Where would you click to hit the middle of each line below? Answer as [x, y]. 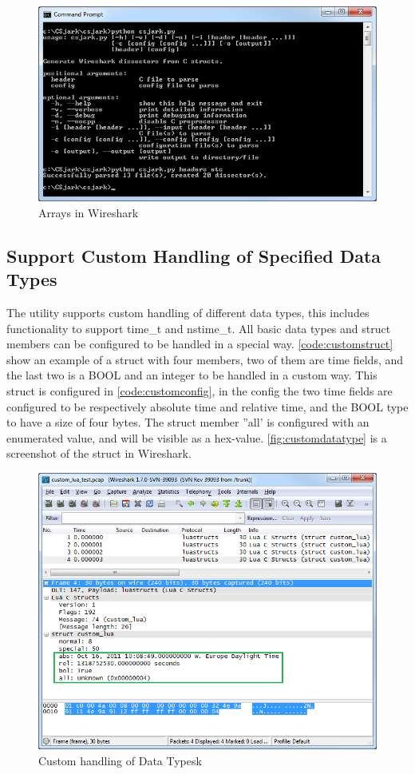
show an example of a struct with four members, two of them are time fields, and [205, 359]
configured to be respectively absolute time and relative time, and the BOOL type [207, 406]
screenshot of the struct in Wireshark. [99, 453]
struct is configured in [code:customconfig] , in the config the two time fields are [200, 391]
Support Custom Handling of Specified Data [194, 255]
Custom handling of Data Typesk [120, 760]
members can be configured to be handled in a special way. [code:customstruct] [200, 344]
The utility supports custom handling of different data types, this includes [188, 313]
